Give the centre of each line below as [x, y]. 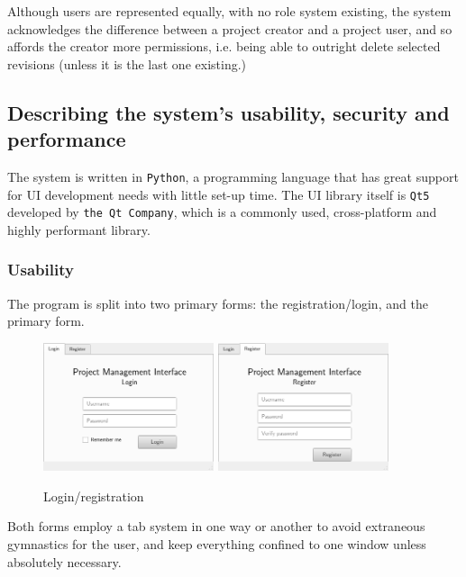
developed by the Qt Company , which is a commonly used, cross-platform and [222, 212]
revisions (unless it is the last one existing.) [127, 63]
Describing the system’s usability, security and [228, 112]
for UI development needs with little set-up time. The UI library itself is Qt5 [219, 194]
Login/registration [94, 496]
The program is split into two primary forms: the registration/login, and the [218, 303]
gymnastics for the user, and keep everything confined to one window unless [217, 543]
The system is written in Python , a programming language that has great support [233, 176]
